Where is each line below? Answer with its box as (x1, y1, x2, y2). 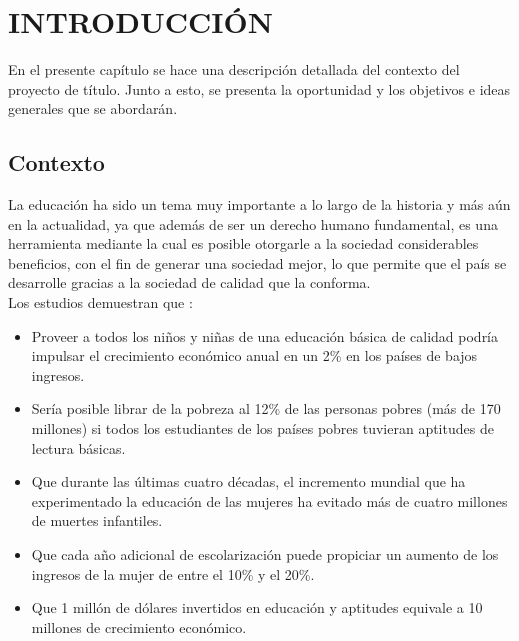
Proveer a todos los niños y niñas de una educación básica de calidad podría (31, 325, 499, 346)
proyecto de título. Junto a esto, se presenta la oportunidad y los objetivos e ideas (8, 78, 511, 99)
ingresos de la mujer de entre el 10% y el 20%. (31, 563, 315, 584)
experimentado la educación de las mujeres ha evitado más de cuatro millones (31, 490, 508, 511)
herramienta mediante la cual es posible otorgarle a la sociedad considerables (8, 233, 479, 254)
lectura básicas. (31, 437, 126, 458)
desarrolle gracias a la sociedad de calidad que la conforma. (8, 272, 371, 293)
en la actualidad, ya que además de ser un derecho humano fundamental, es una (8, 213, 498, 234)
